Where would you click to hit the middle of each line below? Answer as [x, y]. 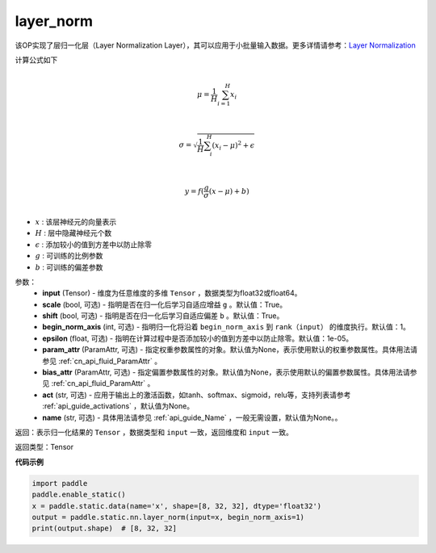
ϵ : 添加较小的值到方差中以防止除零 [94, 244]
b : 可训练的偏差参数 [69, 267]
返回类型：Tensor [44, 447]
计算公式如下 [36, 60]
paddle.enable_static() [79, 495]
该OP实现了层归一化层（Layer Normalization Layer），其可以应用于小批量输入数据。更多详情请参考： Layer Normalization [215, 45]
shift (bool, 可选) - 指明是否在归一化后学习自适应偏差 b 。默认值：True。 [163, 316]
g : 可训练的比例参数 [69, 256]
